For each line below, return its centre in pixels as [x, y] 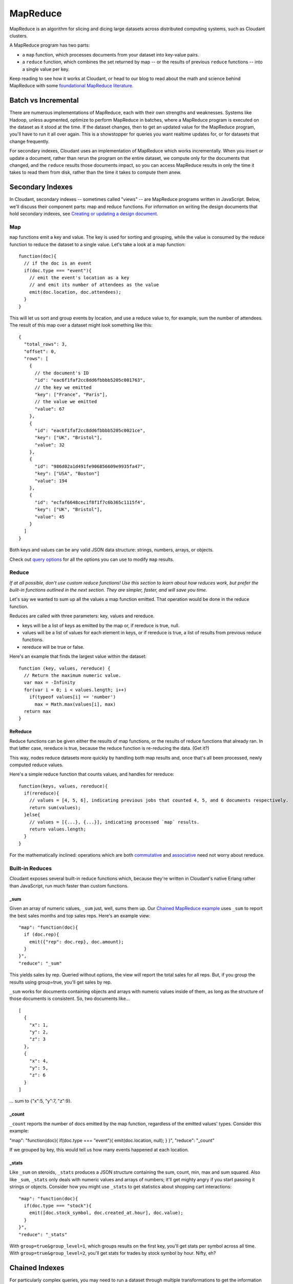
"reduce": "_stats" [43, 1234]
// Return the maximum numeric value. [72, 675]
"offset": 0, [40, 351]
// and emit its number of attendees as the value [94, 285]
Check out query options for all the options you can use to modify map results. [92, 559]
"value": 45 [50, 517]
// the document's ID [62, 373]
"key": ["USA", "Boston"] [67, 474]
